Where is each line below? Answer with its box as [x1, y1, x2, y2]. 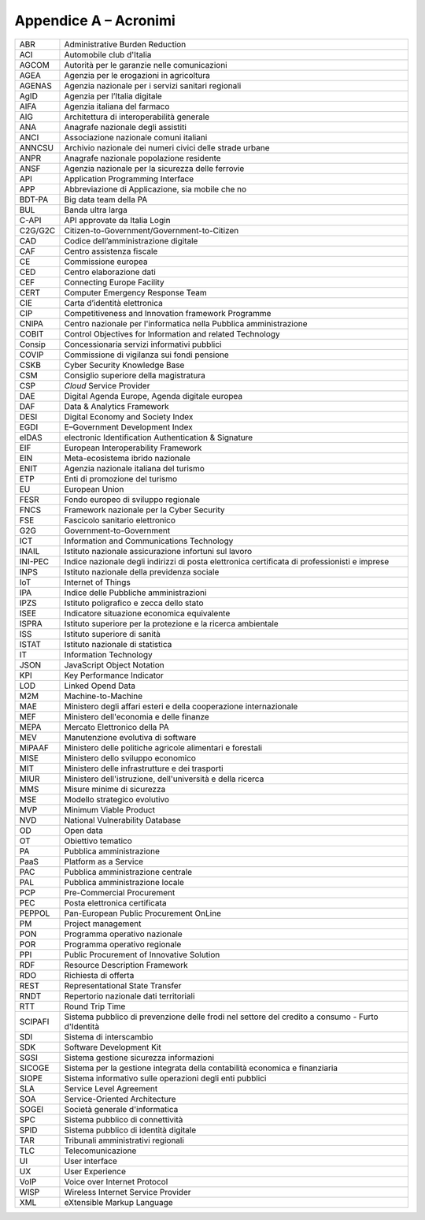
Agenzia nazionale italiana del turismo [64, 463, 205, 474]
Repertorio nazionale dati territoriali [64, 990, 195, 1001]
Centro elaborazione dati [64, 266, 157, 277]
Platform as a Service [64, 856, 144, 867]
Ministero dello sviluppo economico [64, 753, 197, 764]
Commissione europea [64, 256, 148, 267]
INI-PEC [19, 556, 50, 567]
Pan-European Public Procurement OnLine [64, 907, 222, 918]
